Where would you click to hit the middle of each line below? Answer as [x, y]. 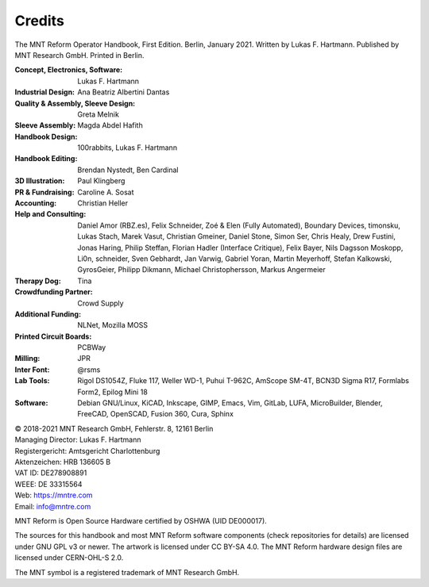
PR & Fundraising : [44, 192]
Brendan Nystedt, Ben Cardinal [128, 170]
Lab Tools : [32, 381]
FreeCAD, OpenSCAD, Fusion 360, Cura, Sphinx [156, 414]
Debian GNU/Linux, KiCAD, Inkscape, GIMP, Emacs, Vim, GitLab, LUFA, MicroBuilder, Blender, [230, 403]
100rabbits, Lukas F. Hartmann [128, 148]
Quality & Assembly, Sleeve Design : [75, 103]
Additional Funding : [48, 314]
